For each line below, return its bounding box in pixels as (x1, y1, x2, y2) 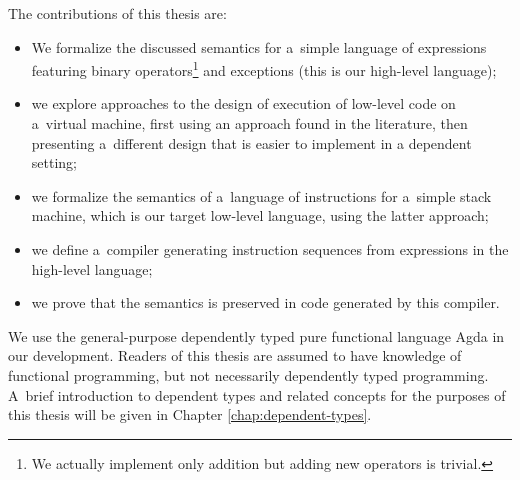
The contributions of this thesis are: (8, 3, 227, 23)
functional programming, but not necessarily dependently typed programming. (8, 364, 489, 385)
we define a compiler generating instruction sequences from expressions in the (31, 239, 509, 259)
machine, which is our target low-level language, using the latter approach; (31, 205, 489, 226)
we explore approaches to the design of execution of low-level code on (31, 93, 456, 114)
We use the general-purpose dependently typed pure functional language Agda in (8, 325, 505, 346)
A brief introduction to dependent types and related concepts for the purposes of (8, 384, 506, 405)
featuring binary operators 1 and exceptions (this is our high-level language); (31, 57, 497, 80)
